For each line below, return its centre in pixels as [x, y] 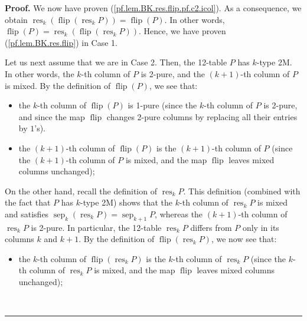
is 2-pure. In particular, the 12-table [96, 227]
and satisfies [27, 214]
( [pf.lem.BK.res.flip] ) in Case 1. [61, 42]
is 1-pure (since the [162, 105]
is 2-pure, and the [173, 73]
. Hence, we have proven [182, 31]
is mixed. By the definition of [58, 85]
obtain [16, 19]
